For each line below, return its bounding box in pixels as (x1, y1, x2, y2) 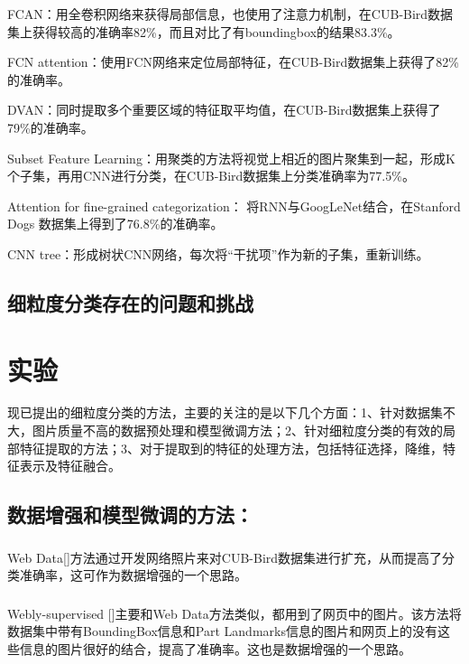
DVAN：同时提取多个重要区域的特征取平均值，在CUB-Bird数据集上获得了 (7, 100, 441, 119)
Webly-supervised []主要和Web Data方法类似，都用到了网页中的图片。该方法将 (7, 603, 462, 622)
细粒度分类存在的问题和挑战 (7, 288, 253, 316)
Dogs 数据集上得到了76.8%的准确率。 (7, 214, 224, 233)
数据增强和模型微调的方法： (7, 500, 253, 528)
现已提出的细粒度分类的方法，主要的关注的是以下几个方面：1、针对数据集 (7, 403, 443, 422)
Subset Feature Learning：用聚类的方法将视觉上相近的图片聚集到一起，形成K (7, 148, 455, 167)
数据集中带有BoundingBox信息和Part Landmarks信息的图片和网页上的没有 (7, 622, 437, 641)
